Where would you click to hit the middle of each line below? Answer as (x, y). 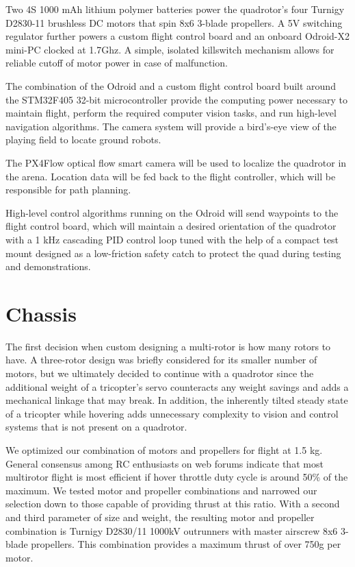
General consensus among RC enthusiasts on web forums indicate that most (165, 463)
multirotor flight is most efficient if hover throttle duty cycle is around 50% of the (177, 477)
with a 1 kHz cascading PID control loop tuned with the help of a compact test (172, 239)
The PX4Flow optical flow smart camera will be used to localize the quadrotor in (176, 162)
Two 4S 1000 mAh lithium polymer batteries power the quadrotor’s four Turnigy (175, 9)
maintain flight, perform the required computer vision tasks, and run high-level (171, 113)
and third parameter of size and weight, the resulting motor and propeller (160, 517)
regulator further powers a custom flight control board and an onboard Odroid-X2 (178, 36)
